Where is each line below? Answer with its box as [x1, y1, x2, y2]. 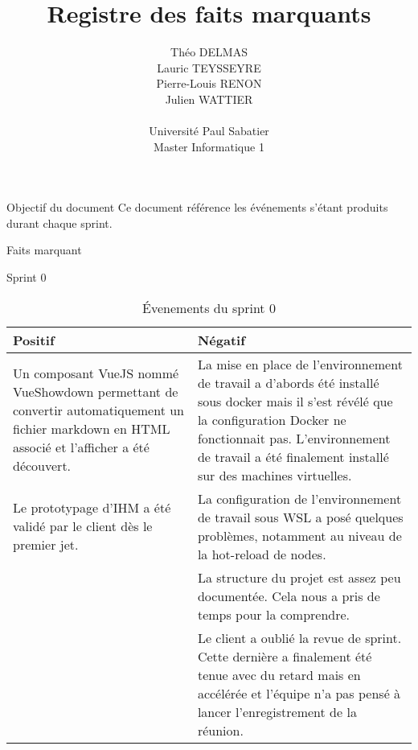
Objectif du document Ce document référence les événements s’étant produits [6, 199, 388, 216]
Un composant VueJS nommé [13, 364, 179, 383]
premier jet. [13, 535, 79, 554]
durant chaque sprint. [6, 214, 113, 231]
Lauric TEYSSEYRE [157, 59, 261, 76]
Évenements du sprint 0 [142, 298, 276, 317]
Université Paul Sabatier [149, 122, 269, 139]
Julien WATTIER [165, 90, 253, 107]
